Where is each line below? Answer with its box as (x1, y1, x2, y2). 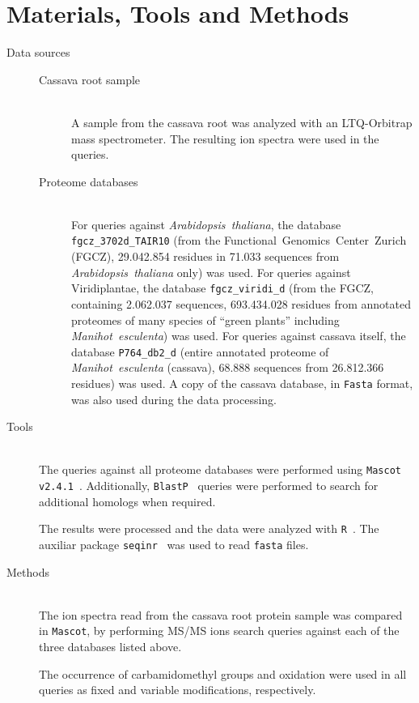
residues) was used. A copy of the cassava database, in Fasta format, (71, 375, 413, 391)
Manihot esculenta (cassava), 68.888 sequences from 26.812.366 (71, 359, 384, 376)
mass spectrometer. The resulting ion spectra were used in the (71, 130, 379, 147)
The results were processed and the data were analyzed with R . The (39, 520, 379, 537)
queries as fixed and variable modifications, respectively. (39, 681, 316, 698)
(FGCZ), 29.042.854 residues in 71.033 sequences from (71, 248, 340, 265)
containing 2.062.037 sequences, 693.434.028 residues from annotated (71, 295, 411, 312)
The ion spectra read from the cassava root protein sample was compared (39, 606, 403, 623)
